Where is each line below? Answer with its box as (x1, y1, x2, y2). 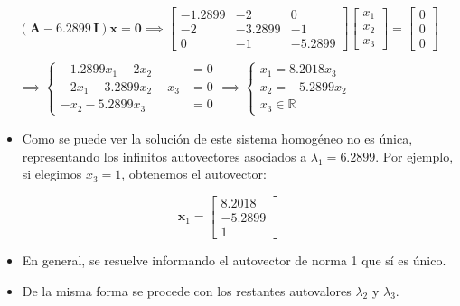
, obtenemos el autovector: (121, 164, 268, 183)
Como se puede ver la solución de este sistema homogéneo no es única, (22, 129, 413, 148)
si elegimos (22, 164, 82, 183)
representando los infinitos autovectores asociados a (22, 146, 307, 165)
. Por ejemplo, (375, 146, 454, 165)
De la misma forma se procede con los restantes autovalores (22, 281, 352, 300)
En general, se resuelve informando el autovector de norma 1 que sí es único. (22, 251, 446, 270)
